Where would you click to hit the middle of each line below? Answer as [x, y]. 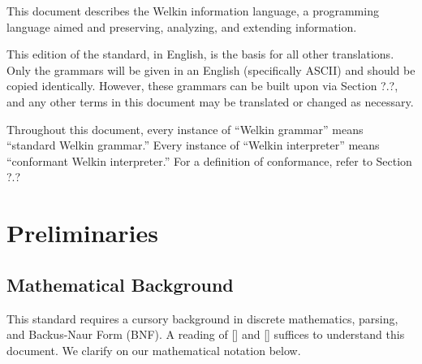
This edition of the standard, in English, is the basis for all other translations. [200, 54]
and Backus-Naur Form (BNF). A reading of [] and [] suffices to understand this [206, 334]
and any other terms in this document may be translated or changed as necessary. [210, 101]
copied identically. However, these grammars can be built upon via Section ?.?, [202, 86]
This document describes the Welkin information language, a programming [193, 11]
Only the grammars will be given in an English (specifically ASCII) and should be [211, 69]
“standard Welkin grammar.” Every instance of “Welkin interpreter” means [193, 145]
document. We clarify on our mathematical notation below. [154, 350]
